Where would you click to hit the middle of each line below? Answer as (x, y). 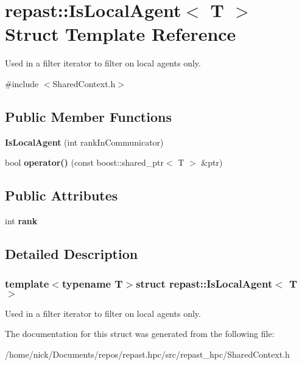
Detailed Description (72, 254)
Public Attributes (61, 195)
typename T (92, 284)
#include (22, 83)
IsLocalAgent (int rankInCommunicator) (84, 142)
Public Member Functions (88, 116)
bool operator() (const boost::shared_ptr (84, 162)
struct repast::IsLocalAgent (204, 284)
